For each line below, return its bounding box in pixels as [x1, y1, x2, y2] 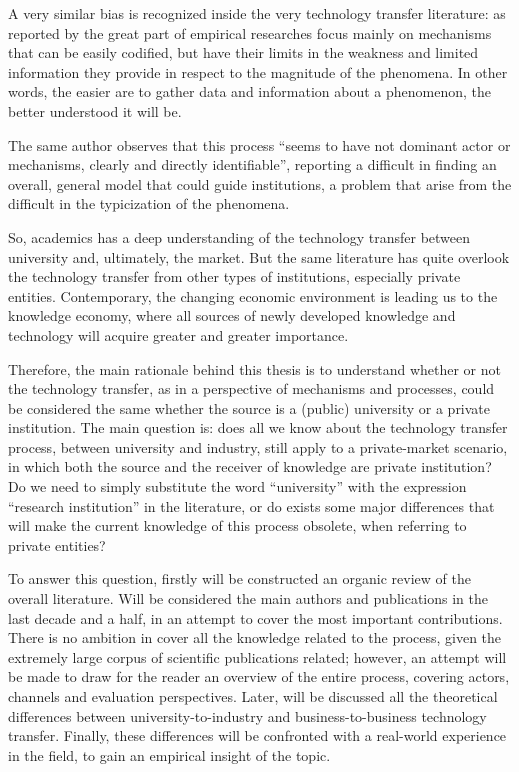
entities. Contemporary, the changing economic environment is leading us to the [8, 285, 498, 306]
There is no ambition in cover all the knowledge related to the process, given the [8, 627, 502, 648]
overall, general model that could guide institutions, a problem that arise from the [8, 173, 512, 194]
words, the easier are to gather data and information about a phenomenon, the [8, 81, 491, 102]
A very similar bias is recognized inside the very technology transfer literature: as [8, 3, 506, 23]
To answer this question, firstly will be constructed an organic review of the [8, 568, 471, 589]
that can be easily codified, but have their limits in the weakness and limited [8, 42, 479, 63]
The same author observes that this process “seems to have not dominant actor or [8, 134, 511, 155]
